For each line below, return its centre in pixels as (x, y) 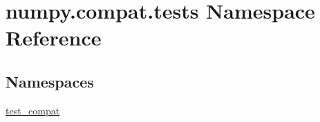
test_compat (33, 110)
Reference (54, 38)
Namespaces (50, 81)
